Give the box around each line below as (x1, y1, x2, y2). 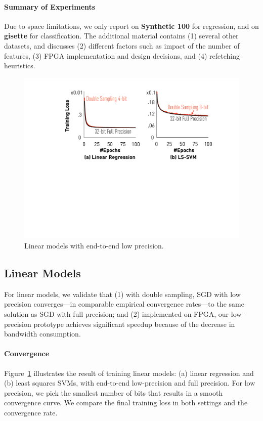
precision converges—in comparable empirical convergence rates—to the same (4, 299, 244, 309)
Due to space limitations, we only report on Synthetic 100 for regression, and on (4, 20, 259, 31)
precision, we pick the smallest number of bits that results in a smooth (4, 387, 223, 398)
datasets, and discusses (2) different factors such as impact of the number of (4, 40, 240, 51)
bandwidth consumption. (4, 328, 81, 339)
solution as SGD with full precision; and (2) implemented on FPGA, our (4, 308, 229, 319)
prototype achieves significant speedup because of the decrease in (33, 318, 235, 329)
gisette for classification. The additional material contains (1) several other (4, 30, 239, 41)
